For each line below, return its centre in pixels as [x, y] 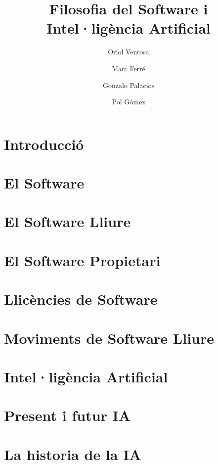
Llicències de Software [81, 299]
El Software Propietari [82, 260]
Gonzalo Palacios [129, 85]
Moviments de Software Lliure [109, 338]
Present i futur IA [67, 415]
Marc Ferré [129, 68]
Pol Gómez [129, 102]
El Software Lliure [67, 221]
